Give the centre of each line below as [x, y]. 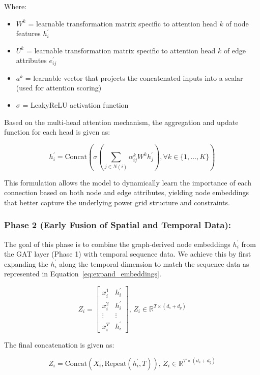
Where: [15, 6]
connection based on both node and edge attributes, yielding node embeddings [126, 192]
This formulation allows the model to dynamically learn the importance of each [128, 182]
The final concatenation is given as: [59, 345]
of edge [235, 50]
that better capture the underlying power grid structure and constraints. [117, 202]
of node [237, 23]
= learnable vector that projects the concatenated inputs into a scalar [134, 77]
